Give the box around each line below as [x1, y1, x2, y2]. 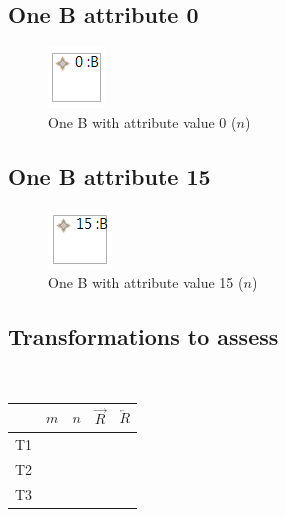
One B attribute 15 [8, 160, 211, 191]
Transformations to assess [8, 321, 279, 352]
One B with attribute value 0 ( [48, 111, 237, 132]
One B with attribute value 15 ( [48, 272, 244, 293]
